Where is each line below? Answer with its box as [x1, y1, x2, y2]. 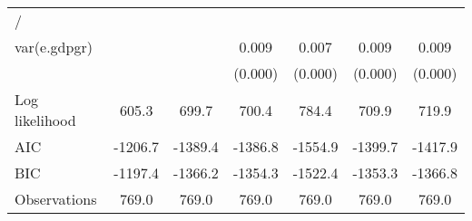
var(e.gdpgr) [15, 36, 93, 57]
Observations [15, 188, 97, 209]
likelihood [15, 110, 76, 130]
